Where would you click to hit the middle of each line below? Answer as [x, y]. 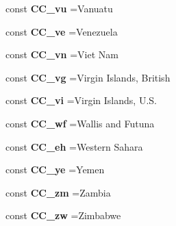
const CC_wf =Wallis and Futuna [80, 123]
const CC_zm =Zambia [58, 192]
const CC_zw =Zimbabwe [63, 215]
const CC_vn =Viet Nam [62, 54]
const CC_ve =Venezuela [62, 31]
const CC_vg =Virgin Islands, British [88, 77]
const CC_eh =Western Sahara [74, 146]
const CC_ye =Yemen [55, 169]
